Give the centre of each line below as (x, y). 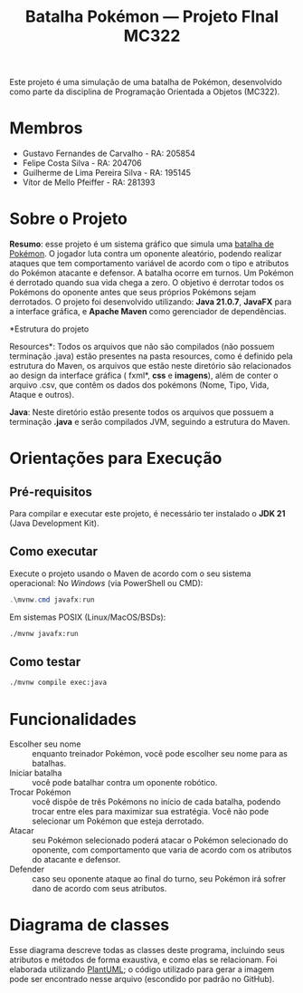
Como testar (45, 662)
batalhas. (49, 764)
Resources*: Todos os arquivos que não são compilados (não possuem (142, 347)
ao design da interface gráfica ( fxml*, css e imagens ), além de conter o (144, 376)
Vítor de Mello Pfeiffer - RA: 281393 (89, 182)
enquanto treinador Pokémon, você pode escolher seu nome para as (160, 754)
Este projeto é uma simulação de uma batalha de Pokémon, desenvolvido (146, 82)
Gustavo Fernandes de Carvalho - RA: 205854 (109, 154)
